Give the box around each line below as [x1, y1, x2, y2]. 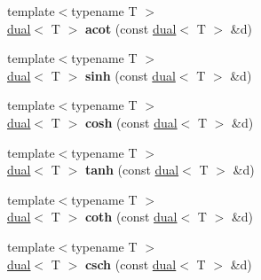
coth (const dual [84, 207, 178, 226]
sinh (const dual [84, 66, 176, 84]
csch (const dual [84, 254, 177, 273]
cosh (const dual [84, 113, 178, 131]
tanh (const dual [84, 160, 179, 179]
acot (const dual [84, 19, 177, 37]
